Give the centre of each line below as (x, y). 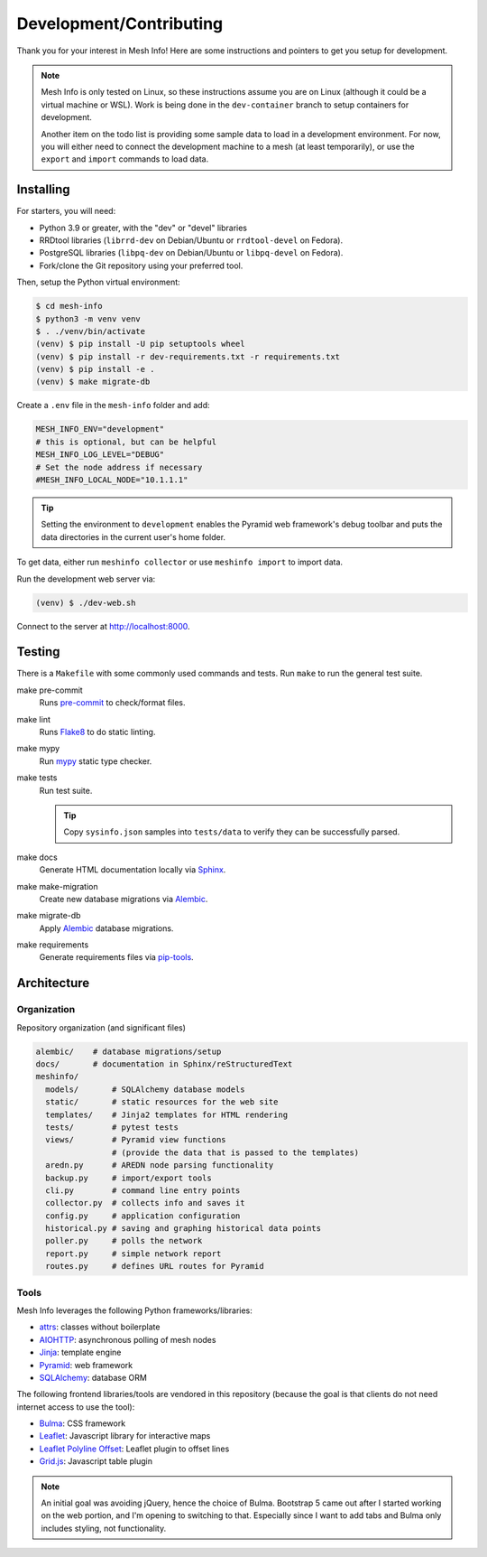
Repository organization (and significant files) (101, 1027)
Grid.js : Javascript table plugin (96, 1461)
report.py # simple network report (133, 1254)
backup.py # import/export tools (129, 1178)
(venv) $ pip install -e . (95, 369)
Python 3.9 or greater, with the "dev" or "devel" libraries (143, 228)
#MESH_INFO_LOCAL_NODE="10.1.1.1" (112, 480)
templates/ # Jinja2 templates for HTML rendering (167, 1114)
